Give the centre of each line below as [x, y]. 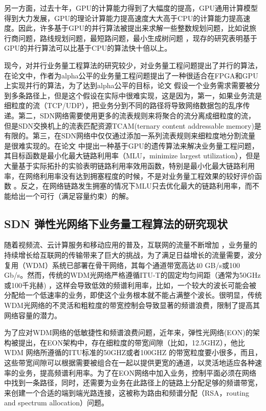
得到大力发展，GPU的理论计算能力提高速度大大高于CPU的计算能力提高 [124, 18]
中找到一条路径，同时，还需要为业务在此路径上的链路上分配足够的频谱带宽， [133, 383]
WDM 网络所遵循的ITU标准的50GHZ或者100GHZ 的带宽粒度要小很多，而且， [133, 352]
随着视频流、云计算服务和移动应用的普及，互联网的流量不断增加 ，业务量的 [131, 245]
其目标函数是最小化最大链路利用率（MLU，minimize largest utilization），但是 [132, 156]
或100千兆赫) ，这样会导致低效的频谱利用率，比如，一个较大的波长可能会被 [130, 285]
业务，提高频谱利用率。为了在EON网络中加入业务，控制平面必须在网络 [137, 372]
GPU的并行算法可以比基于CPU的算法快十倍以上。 [88, 48]
